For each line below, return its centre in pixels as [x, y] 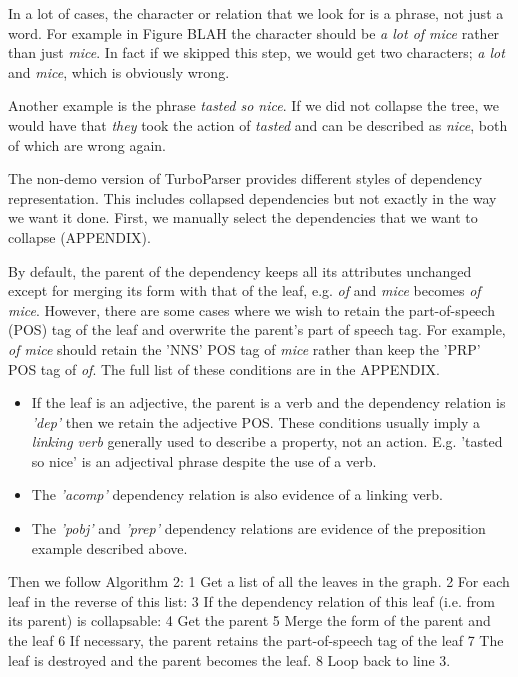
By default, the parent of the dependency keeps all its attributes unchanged [240, 270]
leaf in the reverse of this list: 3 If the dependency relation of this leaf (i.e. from [251, 600]
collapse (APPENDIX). [79, 236]
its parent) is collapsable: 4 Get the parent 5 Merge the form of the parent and [249, 620]
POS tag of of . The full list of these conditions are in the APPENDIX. [224, 368]
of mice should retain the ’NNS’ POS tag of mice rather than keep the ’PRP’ [244, 348]
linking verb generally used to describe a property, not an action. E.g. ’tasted [267, 441]
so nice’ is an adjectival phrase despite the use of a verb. [204, 460]
